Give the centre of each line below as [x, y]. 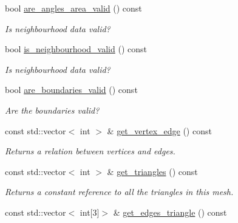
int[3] [90, 212]
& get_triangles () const [152, 171]
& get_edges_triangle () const [170, 212]
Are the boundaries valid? [52, 110]
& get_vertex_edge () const [159, 130]
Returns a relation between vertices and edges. [90, 151]
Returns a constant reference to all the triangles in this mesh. [119, 192]
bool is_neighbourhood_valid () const [76, 49]
